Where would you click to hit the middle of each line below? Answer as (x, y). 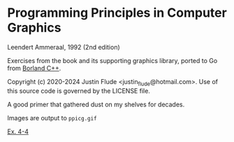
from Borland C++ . (34, 68)
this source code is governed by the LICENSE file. (79, 91)
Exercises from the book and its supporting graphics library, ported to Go (112, 60)
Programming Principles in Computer (117, 13)
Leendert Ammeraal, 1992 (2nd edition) (64, 47)
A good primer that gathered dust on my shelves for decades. (96, 104)
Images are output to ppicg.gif (52, 118)
